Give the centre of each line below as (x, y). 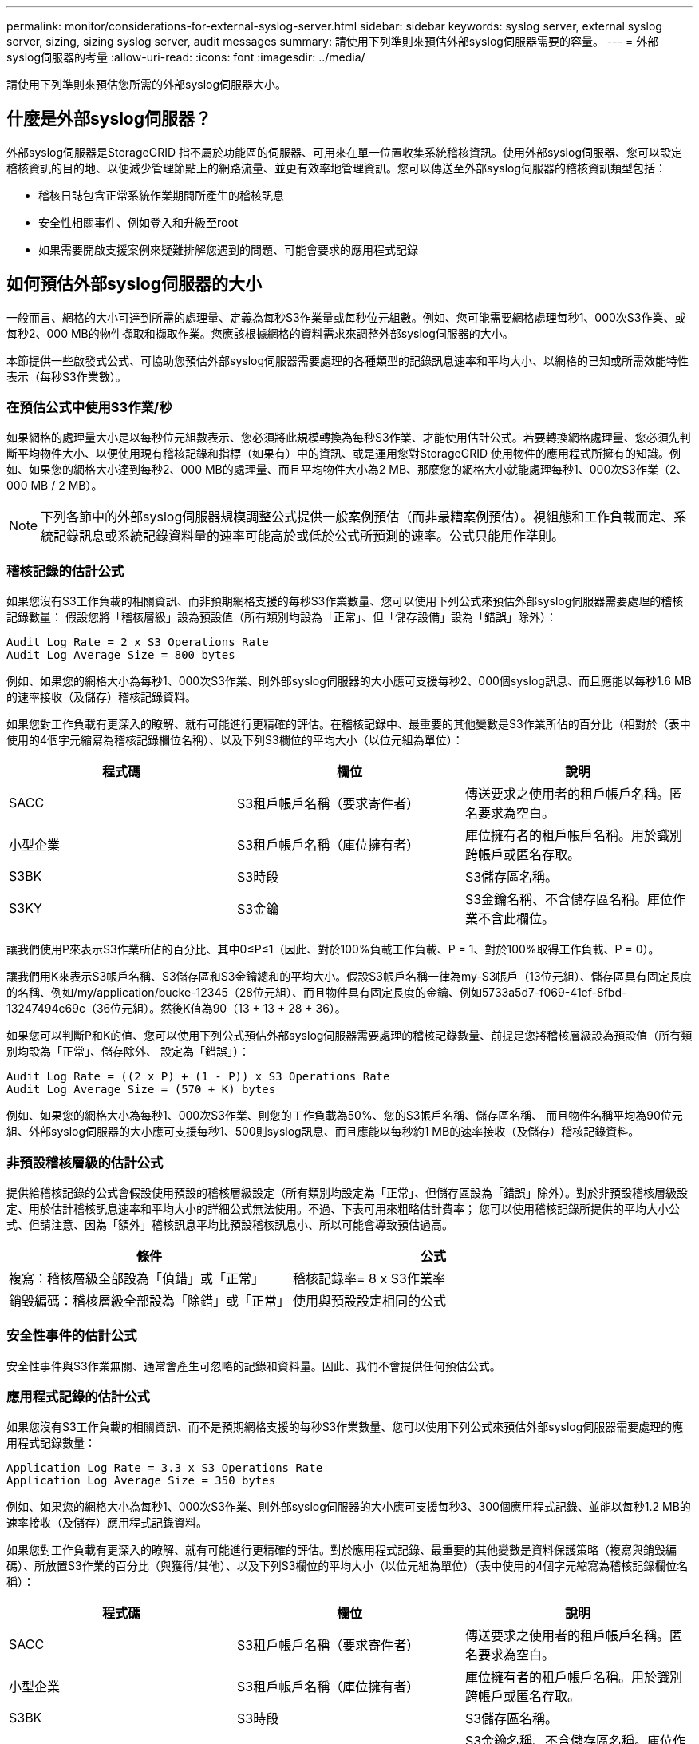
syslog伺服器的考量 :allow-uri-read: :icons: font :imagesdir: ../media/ (186, 57)
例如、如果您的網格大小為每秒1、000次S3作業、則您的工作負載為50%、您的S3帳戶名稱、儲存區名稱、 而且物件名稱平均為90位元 (345, 1116)
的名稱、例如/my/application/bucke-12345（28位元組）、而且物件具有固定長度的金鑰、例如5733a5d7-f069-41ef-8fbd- (317, 993)
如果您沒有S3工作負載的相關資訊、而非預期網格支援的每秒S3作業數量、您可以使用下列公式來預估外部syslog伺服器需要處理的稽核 (345, 601)
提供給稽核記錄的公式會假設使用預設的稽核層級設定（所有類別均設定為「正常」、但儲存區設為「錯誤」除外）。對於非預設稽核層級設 (347, 1192)
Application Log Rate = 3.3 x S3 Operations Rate (165, 1468)
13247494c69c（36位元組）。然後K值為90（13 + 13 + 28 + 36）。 (176, 1009)
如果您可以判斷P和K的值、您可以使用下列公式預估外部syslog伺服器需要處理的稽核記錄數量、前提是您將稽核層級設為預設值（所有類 (349, 1036)
